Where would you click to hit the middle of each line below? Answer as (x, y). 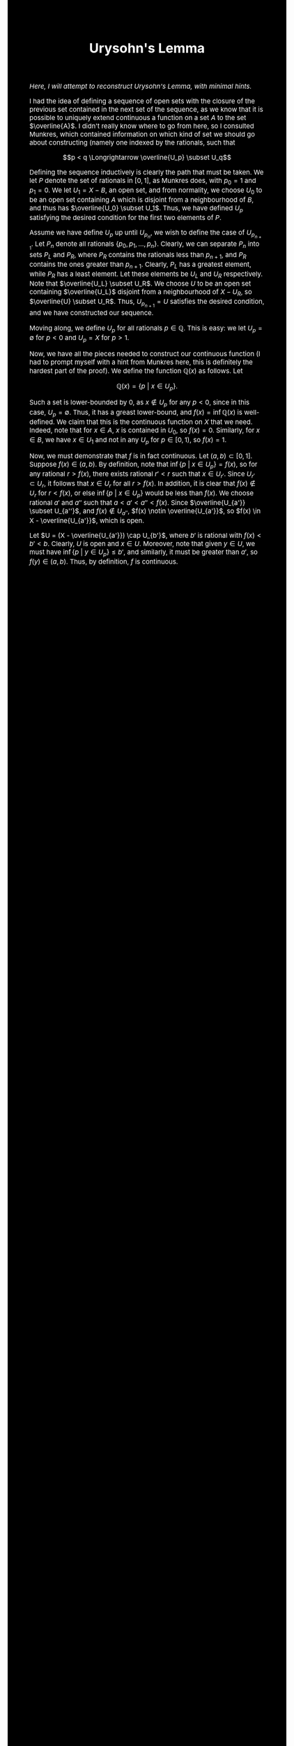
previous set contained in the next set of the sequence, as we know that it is (146, 109)
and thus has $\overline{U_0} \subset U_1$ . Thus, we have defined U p (137, 208)
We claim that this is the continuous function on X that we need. (155, 421)
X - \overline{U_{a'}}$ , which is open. (87, 520)
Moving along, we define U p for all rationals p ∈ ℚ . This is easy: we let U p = (146, 329)
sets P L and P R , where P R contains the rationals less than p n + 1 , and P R (138, 255)
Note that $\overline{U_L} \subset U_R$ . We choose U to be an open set (140, 284)
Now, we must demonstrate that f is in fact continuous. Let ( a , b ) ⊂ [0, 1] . (141, 456)
